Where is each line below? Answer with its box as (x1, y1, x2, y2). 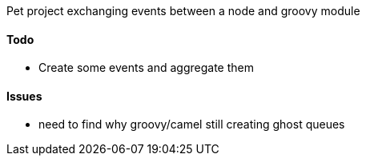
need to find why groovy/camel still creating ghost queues (38, 117, 345, 132)
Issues (6, 89, 42, 103)
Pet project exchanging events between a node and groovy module (6, 4, 360, 18)
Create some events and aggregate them (38, 61, 254, 75)
